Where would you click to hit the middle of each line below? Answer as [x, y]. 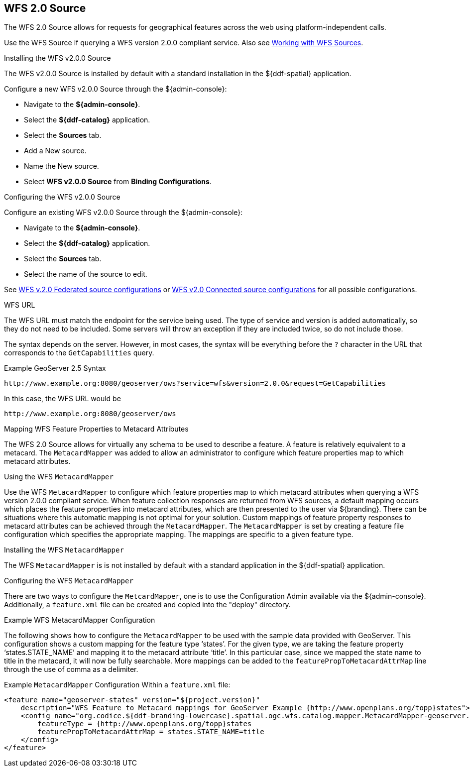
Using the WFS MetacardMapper [59, 477]
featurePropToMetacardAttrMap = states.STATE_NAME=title [151, 732]
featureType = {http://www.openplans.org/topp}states [145, 724]
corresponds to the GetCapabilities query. [79, 353]
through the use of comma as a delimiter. [71, 669]
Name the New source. [61, 166]
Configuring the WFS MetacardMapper [69, 581]
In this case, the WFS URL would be [62, 399]
